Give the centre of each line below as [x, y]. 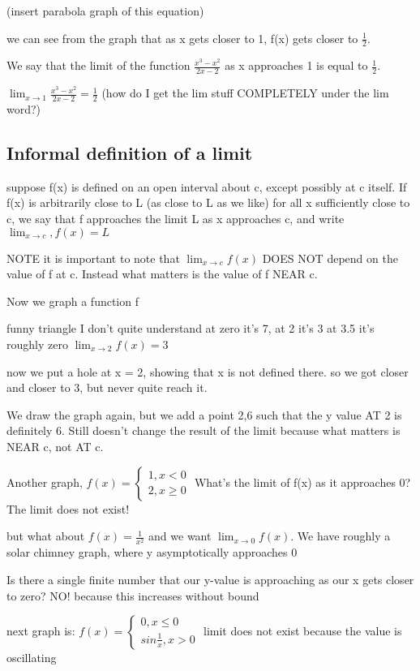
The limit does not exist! [68, 508]
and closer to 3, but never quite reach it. [107, 387]
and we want [180, 536]
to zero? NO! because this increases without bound [133, 595]
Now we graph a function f [73, 301]
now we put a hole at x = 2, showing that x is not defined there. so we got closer [208, 371]
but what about [46, 536]
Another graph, [45, 482]
